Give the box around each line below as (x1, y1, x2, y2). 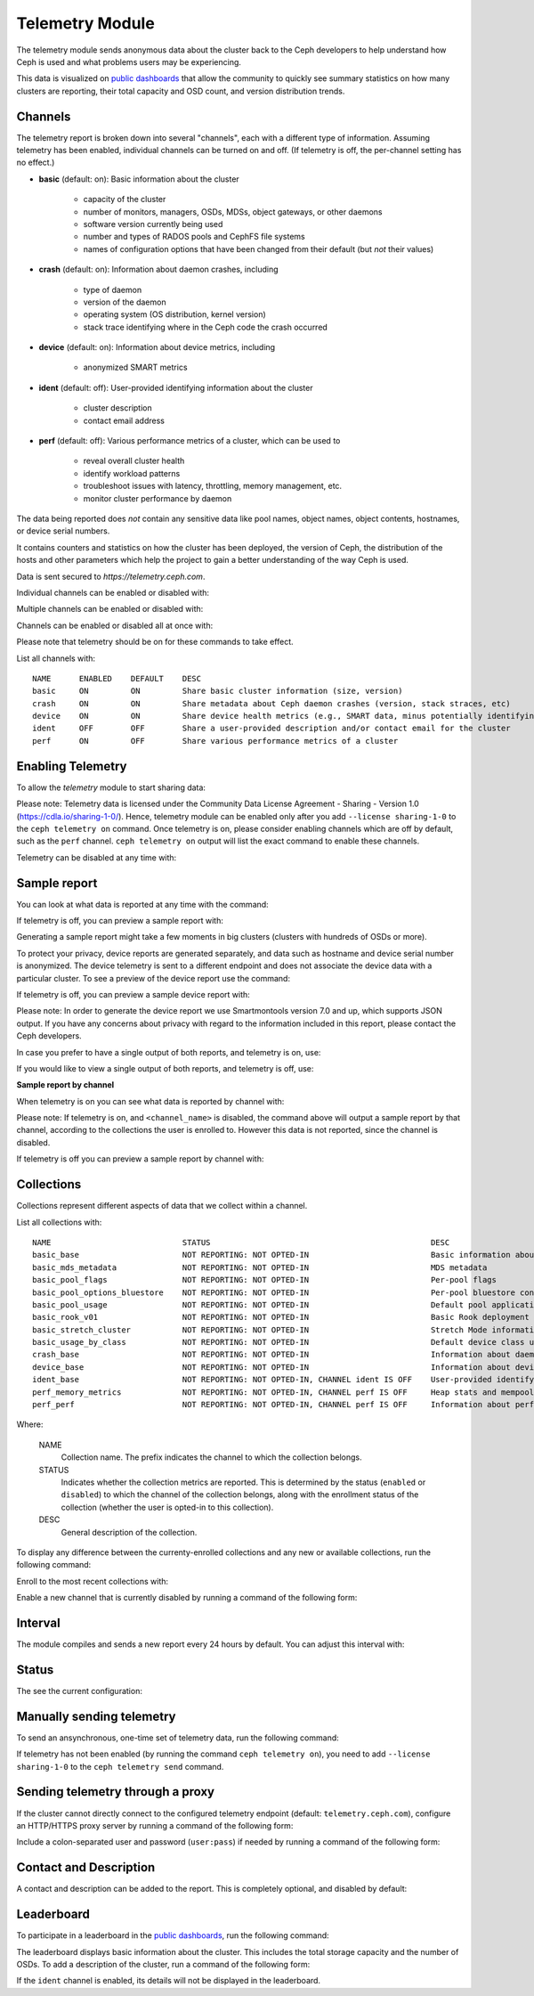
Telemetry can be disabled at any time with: (16, 851, 177, 863)
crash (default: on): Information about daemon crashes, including (38, 264, 279, 275)
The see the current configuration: (16, 1685, 142, 1696)
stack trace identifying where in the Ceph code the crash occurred (83, 322, 328, 332)
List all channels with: (16, 653, 96, 664)
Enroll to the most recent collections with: (16, 1576, 169, 1586)
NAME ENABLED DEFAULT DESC (32, 673, 202, 683)
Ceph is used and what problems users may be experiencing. (16, 56, 242, 67)
